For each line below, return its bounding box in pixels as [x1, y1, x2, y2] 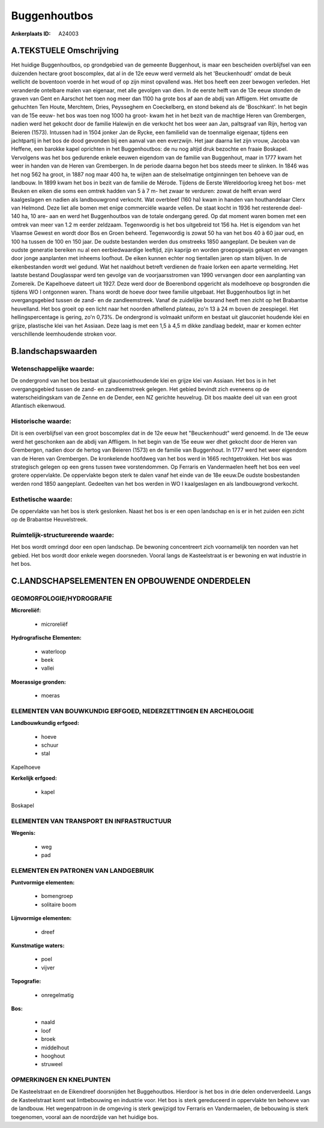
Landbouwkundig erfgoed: [11, 720, 79, 727]
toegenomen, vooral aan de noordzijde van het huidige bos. [11, 1113, 159, 1120]
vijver [41, 964, 55, 971]
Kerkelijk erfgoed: [11, 775, 57, 782]
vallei [41, 664, 54, 672]
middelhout [41, 1044, 69, 1051]
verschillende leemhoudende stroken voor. [11, 330, 117, 338]
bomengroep [41, 893, 73, 900]
